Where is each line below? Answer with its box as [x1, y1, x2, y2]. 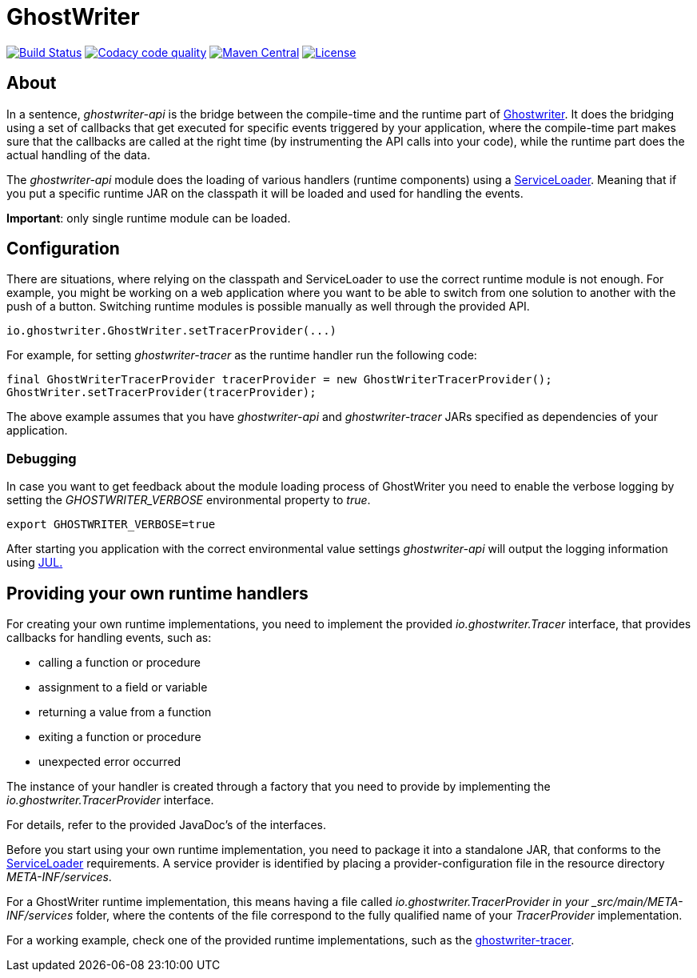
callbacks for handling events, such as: [6, 631, 212, 645]
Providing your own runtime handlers [6, 583, 309, 603]
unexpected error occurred [38, 755, 181, 769]
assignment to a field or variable [38, 680, 208, 695]
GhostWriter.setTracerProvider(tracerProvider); [6, 386, 317, 399]
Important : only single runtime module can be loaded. [6, 210, 291, 225]
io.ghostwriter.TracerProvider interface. [6, 793, 214, 808]
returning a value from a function [38, 705, 212, 719]
